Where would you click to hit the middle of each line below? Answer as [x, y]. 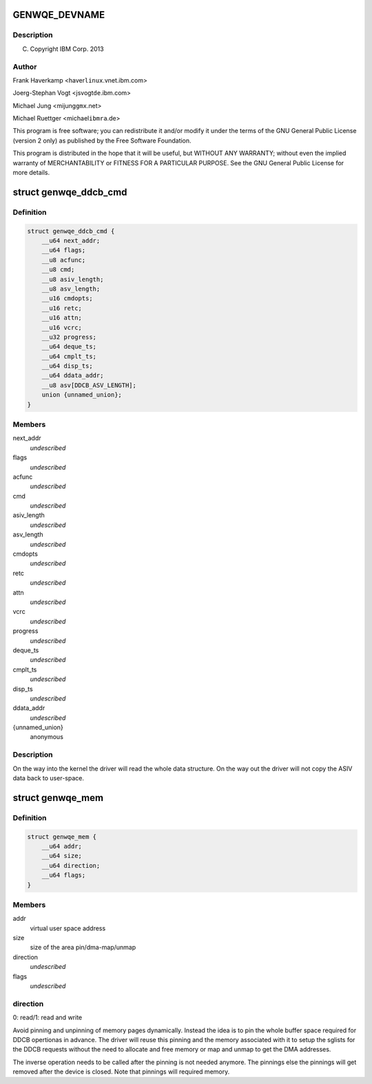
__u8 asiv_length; [73, 279]
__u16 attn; [62, 318]
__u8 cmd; [58, 270]
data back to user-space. [48, 778]
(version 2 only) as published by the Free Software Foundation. [102, 140]
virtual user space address [68, 928]
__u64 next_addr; [71, 240]
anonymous [46, 737]
